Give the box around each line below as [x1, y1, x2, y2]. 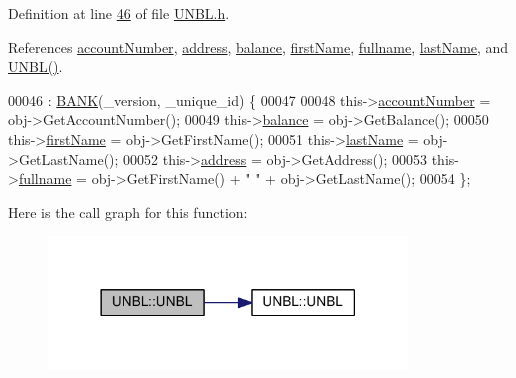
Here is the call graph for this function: [8, 201, 248, 222]
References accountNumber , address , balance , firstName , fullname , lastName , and [8, 36, 509, 57]
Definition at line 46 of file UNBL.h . [8, 3, 230, 23]
